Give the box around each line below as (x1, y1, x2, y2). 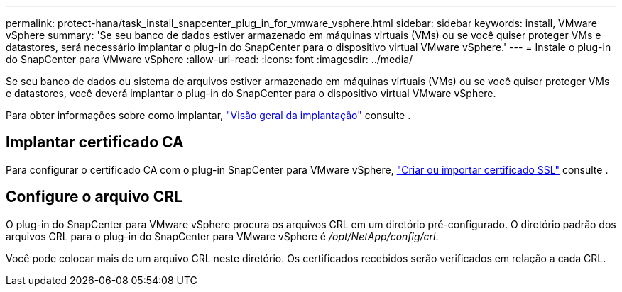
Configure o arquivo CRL (6, 188, 182, 206)
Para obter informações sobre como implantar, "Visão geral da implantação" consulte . (6, 109, 411, 121)
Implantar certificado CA (6, 133, 184, 152)
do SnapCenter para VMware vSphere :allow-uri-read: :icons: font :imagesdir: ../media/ (6, 53, 413, 65)
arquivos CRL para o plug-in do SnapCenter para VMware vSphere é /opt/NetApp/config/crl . (6, 230, 439, 242)
